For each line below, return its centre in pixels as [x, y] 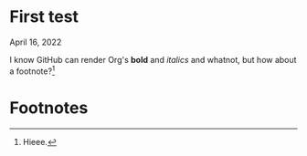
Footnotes [49, 108]
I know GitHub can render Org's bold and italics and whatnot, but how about [153, 59]
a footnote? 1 [32, 70]
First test [44, 17]
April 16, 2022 [36, 42]
